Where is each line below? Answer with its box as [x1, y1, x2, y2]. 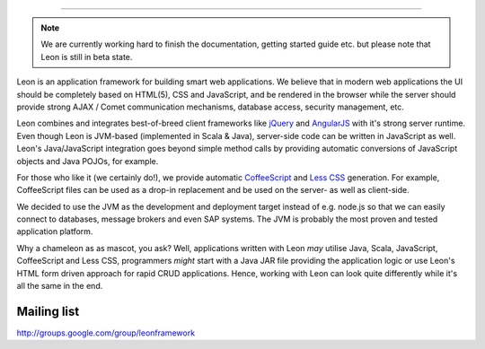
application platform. [16, 226, 93, 237]
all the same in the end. [16, 281, 103, 292]
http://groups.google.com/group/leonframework [16, 327, 196, 338]
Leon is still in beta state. [40, 51, 133, 62]
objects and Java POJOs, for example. [16, 155, 159, 166]
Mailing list [16, 303, 80, 318]
